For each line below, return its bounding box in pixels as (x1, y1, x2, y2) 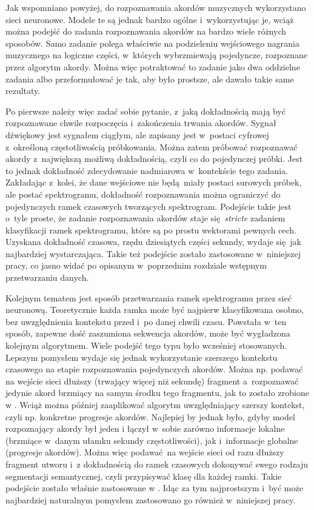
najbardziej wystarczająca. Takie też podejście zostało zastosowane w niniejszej (5, 247, 301, 260)
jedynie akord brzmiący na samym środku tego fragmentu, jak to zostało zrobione (5, 386, 309, 399)
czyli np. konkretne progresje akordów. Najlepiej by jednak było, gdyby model (5, 410, 295, 423)
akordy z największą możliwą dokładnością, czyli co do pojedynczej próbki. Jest (5, 152, 303, 165)
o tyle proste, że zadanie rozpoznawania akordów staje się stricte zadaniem (5, 212, 286, 224)
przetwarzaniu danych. (5, 271, 89, 284)
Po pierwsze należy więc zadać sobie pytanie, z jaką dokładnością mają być (5, 104, 286, 117)
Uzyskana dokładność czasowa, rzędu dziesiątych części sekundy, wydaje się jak (5, 235, 301, 248)
